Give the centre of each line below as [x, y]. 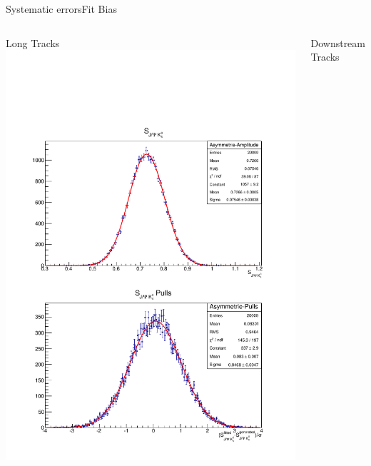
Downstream [338, 42]
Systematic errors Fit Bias [61, 9]
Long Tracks [33, 42]
